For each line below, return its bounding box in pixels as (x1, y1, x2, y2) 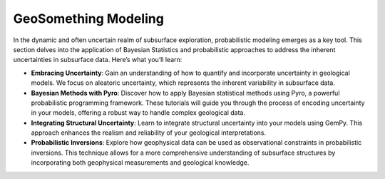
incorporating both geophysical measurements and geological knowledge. (31, 158, 250, 167)
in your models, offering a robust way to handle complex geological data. (31, 108, 246, 117)
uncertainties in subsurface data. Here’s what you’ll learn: (13, 56, 183, 64)
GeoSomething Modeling (13, 11, 164, 26)
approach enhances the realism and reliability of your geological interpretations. (31, 128, 267, 137)
